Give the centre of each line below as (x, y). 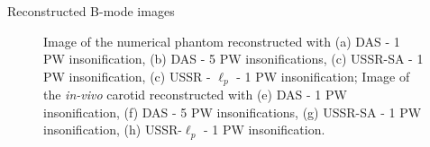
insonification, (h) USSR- (113, 130)
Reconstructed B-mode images (91, 11)
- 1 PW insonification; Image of (323, 76)
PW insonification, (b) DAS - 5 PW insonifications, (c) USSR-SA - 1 (233, 59)
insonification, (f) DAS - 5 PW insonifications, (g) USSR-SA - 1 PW (233, 112)
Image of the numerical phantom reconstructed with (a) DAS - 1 (222, 41)
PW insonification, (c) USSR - (127, 76)
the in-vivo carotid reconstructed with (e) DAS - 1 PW (195, 95)
